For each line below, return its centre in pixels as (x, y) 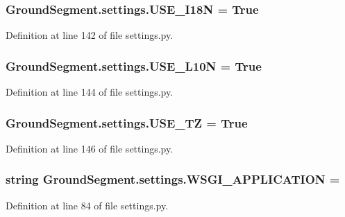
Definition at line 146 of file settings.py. (90, 148)
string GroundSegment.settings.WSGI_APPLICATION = (173, 179)
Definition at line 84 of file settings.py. (87, 205)
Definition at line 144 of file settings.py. (90, 92)
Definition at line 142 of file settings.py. (90, 35)
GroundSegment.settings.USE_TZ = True (127, 122)
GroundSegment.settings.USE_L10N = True (134, 66)
